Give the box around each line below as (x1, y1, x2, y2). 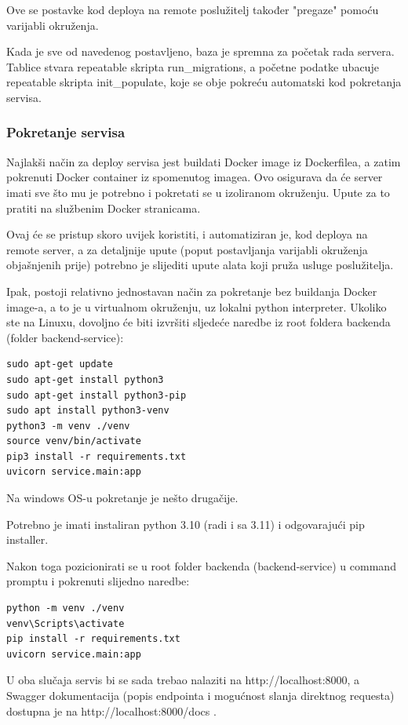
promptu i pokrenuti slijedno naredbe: (6, 573, 190, 589)
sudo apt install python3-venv (6, 405, 169, 417)
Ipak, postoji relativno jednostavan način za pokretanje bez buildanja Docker (6, 282, 377, 299)
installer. (6, 531, 49, 548)
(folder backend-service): (6, 329, 124, 345)
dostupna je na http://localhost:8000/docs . (6, 702, 217, 719)
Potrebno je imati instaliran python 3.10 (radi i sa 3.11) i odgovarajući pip (6, 516, 365, 532)
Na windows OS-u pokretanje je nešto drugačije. (6, 490, 239, 506)
